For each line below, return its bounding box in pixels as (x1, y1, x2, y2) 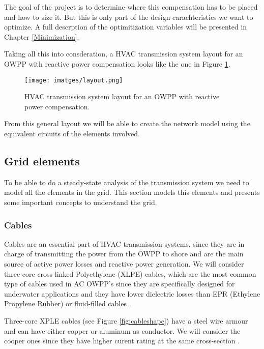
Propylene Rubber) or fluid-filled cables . (4, 298, 131, 309)
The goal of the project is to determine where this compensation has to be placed (4, 2, 258, 12)
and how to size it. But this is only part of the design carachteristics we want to (4, 11, 253, 22)
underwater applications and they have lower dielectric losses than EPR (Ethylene (4, 288, 260, 299)
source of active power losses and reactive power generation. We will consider (4, 258, 244, 269)
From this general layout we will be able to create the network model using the (4, 118, 250, 129)
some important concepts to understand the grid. (4, 196, 157, 207)
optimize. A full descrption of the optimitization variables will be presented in (4, 21, 247, 32)
